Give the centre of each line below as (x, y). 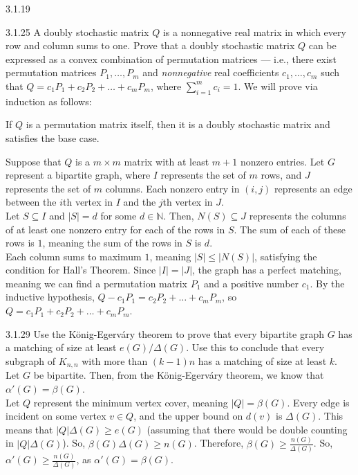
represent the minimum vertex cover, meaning (131, 402)
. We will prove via (278, 86)
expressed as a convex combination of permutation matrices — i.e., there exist (171, 59)
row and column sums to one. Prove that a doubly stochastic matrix (150, 45)
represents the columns (298, 215)
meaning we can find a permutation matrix (96, 283)
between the (31, 202)
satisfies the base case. (53, 137)
